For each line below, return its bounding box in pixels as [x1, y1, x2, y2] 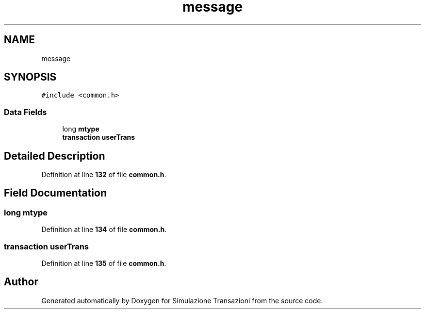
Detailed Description [4, 149, 105, 162]
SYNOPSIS [4, 71, 57, 83]
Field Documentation [4, 187, 107, 199]
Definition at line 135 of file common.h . [41, 259, 166, 267]
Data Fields [4, 107, 47, 117]
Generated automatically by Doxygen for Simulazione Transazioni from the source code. [41, 296, 323, 305]
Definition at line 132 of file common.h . [41, 170, 166, 179]
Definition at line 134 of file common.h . [41, 225, 167, 234]
